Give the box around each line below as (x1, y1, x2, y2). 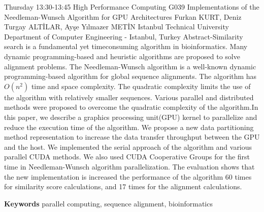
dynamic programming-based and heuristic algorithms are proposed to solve (4, 51, 240, 61)
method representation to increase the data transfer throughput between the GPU (4, 132, 260, 142)
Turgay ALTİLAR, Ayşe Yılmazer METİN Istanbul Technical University (4, 21, 229, 32)
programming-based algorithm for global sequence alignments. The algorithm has (4, 71, 257, 81)
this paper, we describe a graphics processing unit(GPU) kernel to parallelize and (4, 111, 257, 122)
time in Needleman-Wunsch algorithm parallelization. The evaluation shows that (4, 161, 255, 172)
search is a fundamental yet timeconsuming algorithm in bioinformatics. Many (4, 41, 248, 52)
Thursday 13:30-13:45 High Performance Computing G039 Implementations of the (4, 2, 259, 12)
